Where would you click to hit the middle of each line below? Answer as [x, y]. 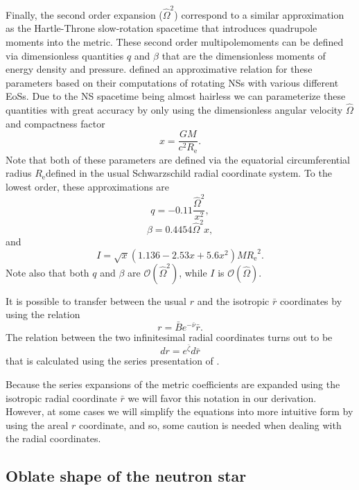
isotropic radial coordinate [61, 397]
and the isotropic [233, 300]
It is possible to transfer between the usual [96, 300]
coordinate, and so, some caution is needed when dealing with [210, 425]
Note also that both [47, 272]
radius [19, 173]
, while [193, 272]
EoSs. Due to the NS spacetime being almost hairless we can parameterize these [176, 96]
